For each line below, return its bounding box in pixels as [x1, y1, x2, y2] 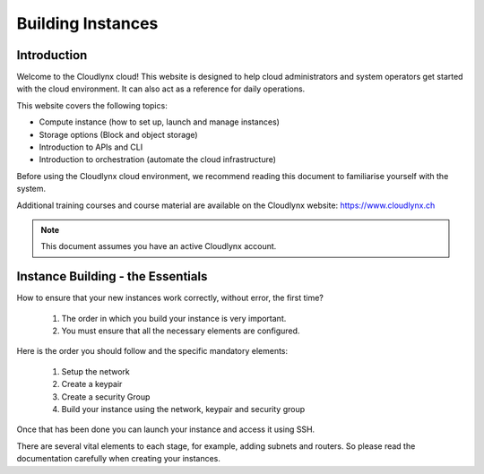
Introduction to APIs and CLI [39, 142, 143, 152]
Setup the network [61, 366, 130, 376]
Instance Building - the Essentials [16, 269, 208, 284]
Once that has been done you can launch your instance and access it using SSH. [16, 424, 315, 435]
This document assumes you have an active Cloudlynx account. [40, 241, 277, 252]
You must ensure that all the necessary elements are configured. [61, 325, 300, 336]
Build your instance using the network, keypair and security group [61, 404, 305, 414]
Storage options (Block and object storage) [39, 129, 198, 140]
